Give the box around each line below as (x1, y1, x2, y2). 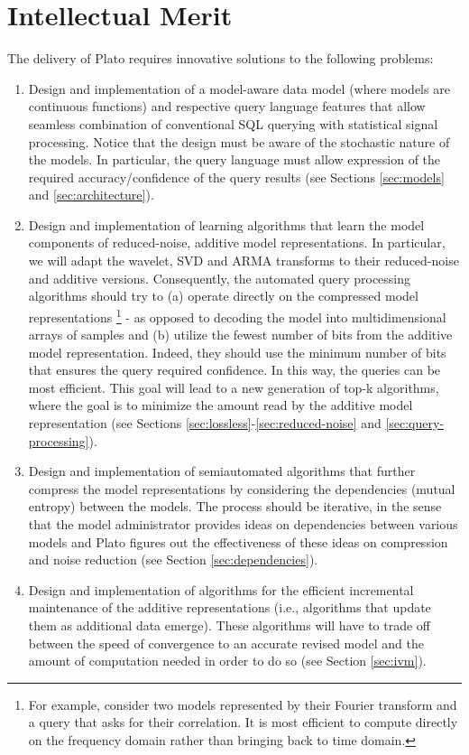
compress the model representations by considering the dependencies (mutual (28, 479, 455, 498)
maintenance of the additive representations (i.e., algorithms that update (28, 598, 431, 617)
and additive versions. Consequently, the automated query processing (28, 268, 411, 287)
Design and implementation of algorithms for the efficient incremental (28, 580, 414, 599)
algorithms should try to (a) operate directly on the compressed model (28, 286, 418, 305)
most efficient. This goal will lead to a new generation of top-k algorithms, (28, 377, 439, 396)
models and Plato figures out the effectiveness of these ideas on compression (28, 532, 448, 551)
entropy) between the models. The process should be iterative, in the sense (28, 497, 442, 516)
